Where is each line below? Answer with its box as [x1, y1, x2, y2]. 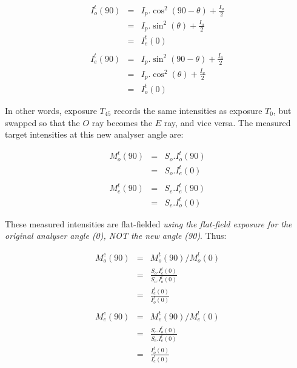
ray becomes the [92, 116, 153, 129]
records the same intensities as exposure [114, 104, 262, 116]
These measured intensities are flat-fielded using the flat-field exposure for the [5, 217, 292, 230]
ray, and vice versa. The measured [164, 116, 291, 129]
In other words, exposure [5, 104, 97, 116]
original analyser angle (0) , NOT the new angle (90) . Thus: [5, 229, 227, 242]
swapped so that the [5, 116, 80, 129]
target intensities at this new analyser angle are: [5, 128, 184, 141]
